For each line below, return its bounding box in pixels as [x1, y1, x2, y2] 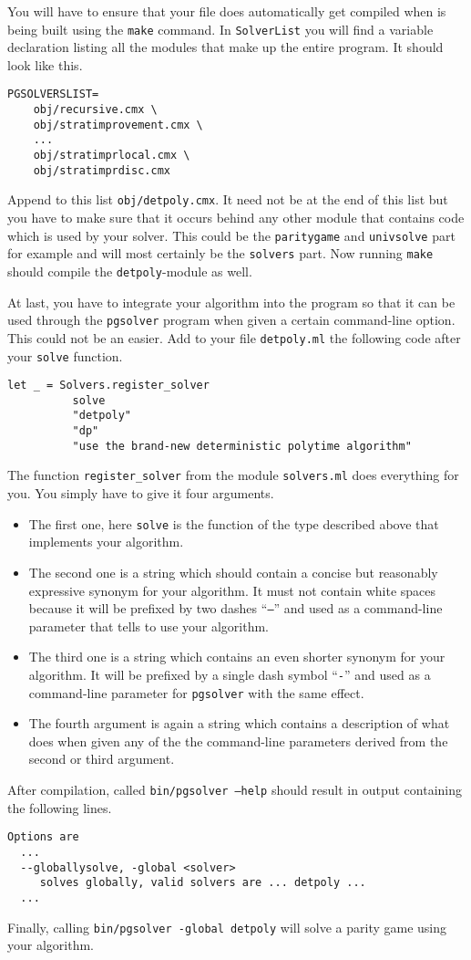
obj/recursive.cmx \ [33, 103, 158, 117]
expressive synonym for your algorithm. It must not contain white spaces [28, 580, 436, 600]
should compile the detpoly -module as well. [7, 261, 252, 280]
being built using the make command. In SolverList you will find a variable [7, 19, 434, 38]
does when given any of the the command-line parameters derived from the [28, 731, 448, 750]
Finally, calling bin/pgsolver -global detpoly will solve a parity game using [7, 917, 447, 936]
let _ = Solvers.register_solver [7, 379, 210, 392]
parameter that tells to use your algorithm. [28, 616, 269, 635]
